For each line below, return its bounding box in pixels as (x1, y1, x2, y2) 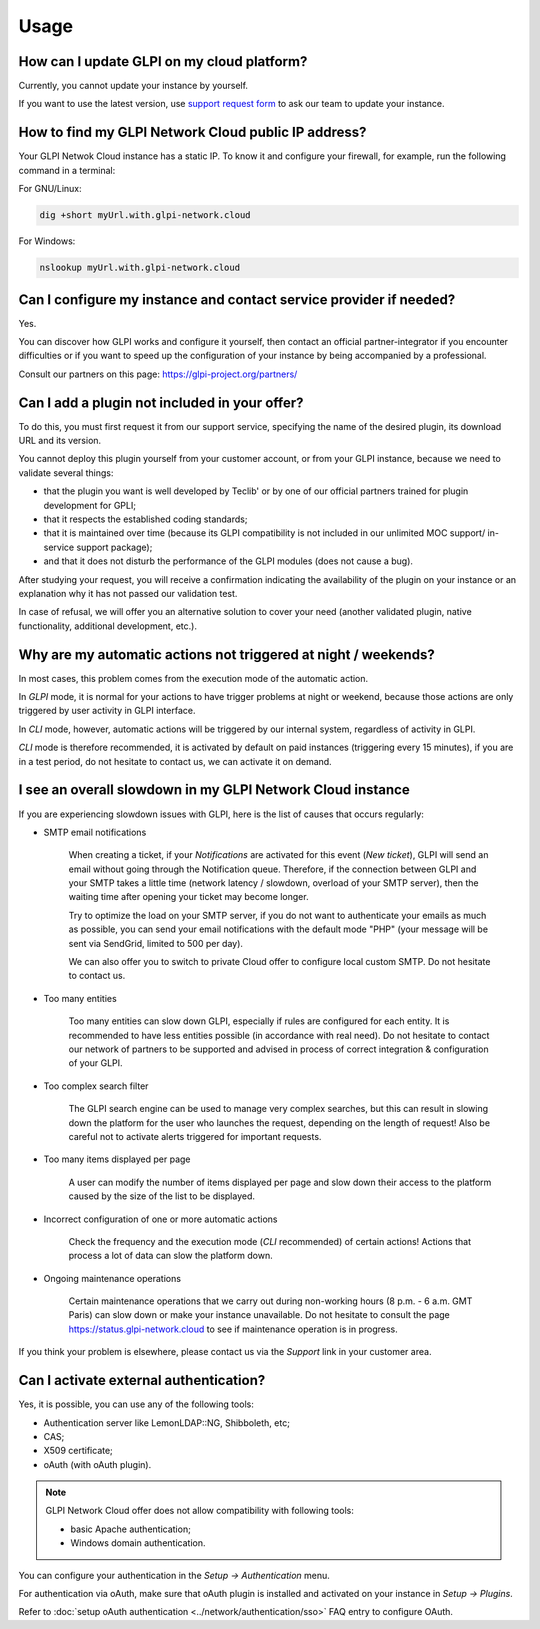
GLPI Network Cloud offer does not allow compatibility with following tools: (45, 1505, 355, 1517)
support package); (76, 541, 153, 553)
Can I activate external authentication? (18, 1372, 266, 1389)
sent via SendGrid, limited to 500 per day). (68, 937, 244, 949)
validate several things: (18, 466, 114, 479)
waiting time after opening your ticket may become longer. (68, 891, 309, 903)
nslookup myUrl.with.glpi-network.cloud (39, 262, 240, 274)
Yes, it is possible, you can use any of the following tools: (18, 1398, 254, 1410)
